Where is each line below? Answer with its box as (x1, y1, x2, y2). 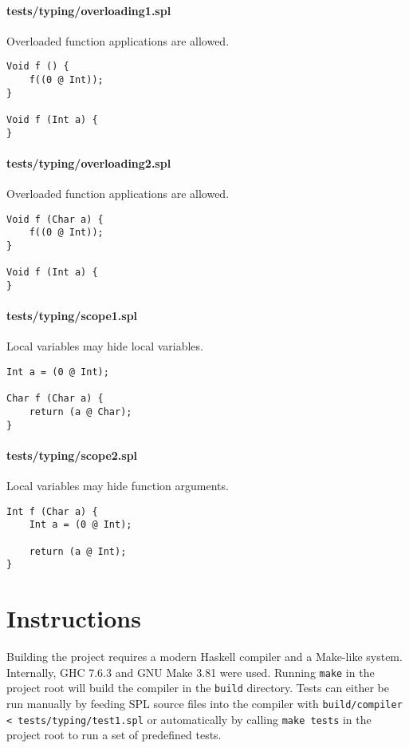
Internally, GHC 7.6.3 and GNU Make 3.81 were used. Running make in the (6, 663, 375, 680)
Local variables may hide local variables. (6, 338, 203, 354)
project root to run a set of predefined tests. (6, 726, 222, 743)
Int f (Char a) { (6, 505, 98, 517)
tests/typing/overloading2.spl (6, 154, 171, 171)
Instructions (6, 602, 141, 635)
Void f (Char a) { (6, 213, 104, 225)
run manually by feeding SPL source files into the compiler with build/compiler (6, 695, 403, 712)
